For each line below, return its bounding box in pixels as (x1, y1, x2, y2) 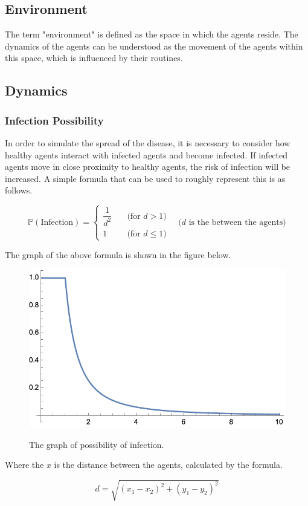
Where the (5, 458, 44, 471)
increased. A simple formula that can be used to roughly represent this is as (5, 172, 286, 184)
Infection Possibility (5, 112, 104, 128)
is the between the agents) (188, 218, 286, 227)
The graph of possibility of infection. (29, 438, 164, 450)
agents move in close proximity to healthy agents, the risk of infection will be (5, 160, 290, 173)
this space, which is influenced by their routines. (5, 51, 183, 64)
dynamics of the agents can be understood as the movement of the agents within (5, 39, 303, 52)
